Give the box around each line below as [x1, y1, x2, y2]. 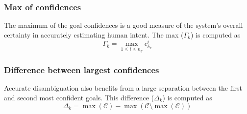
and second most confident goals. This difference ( [4, 92, 154, 102]
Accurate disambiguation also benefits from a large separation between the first [4, 83, 242, 93]
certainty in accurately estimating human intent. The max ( [4, 29, 184, 39]
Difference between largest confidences [4, 64, 159, 76]
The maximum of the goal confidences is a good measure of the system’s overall [4, 20, 243, 30]
